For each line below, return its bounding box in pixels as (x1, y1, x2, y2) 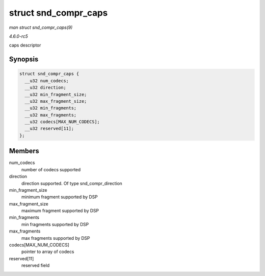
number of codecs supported (21, 166, 81, 172)
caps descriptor (9, 42, 41, 48)
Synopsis (9, 55, 39, 64)
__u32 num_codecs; (25, 78, 69, 83)
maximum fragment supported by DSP (21, 208, 99, 214)
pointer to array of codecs (21, 249, 75, 254)
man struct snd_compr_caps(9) (9, 24, 73, 30)
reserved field (21, 262, 50, 269)
